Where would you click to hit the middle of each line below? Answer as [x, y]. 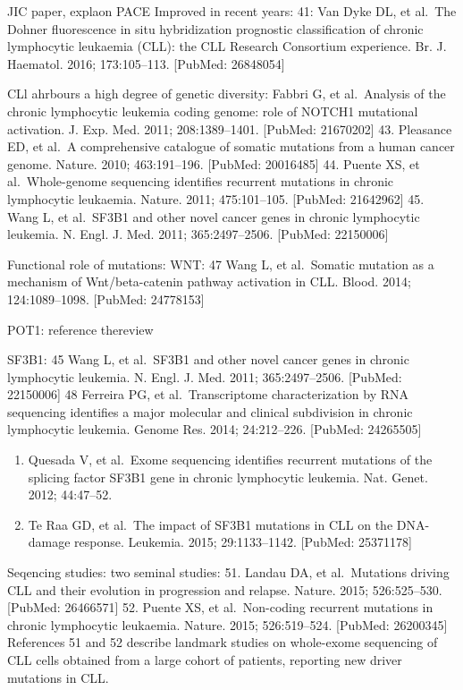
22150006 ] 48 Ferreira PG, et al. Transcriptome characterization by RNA [208, 394]
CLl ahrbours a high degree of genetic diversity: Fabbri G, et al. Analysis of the [227, 94]
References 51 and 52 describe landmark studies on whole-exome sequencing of [223, 642]
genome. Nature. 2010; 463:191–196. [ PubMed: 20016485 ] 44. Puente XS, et [214, 163]
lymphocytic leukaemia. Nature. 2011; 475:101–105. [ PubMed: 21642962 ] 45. [216, 198]
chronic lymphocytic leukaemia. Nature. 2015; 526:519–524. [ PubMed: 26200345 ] [227, 624]
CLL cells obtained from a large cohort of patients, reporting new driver [205, 660]
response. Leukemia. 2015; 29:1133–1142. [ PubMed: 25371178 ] [243, 542]
